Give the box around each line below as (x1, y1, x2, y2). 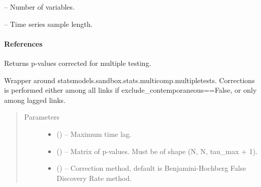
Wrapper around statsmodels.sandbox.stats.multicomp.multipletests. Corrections (4, 74, 255, 85)
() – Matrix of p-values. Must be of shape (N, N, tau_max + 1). (56, 145, 257, 156)
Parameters (24, 111, 59, 122)
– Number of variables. (4, 2, 75, 12)
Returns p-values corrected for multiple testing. (4, 57, 151, 68)
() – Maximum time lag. (56, 128, 132, 139)
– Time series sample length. (4, 18, 93, 29)
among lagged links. (4, 94, 66, 105)
